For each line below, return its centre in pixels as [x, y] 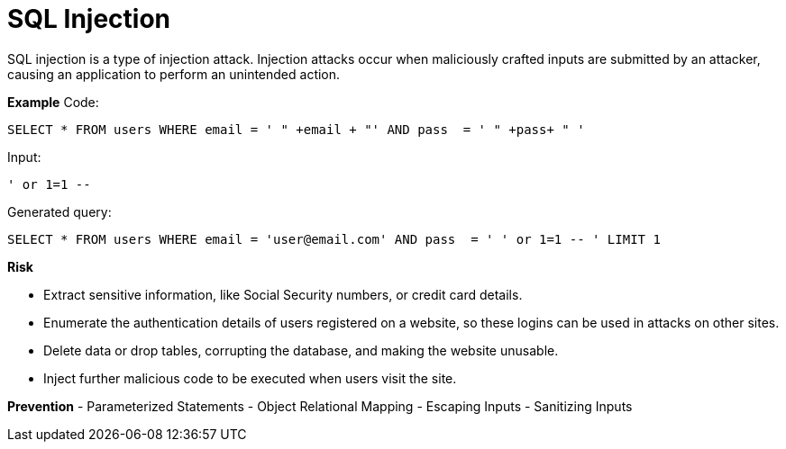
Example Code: [53, 102]
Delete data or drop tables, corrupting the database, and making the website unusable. [301, 350]
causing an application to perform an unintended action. [174, 74]
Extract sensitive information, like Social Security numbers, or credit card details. [283, 294]
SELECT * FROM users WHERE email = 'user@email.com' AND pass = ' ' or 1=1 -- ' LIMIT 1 [334, 239]
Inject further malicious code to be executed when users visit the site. [250, 378]
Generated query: [59, 211]
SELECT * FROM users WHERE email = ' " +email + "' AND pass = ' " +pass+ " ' [296, 129]
